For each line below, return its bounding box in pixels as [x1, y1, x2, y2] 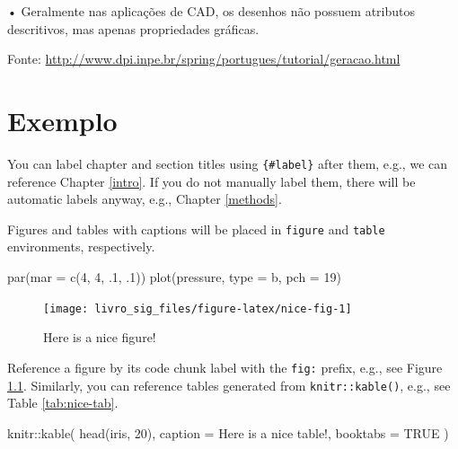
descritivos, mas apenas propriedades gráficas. [7, 19, 260, 38]
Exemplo [7, 101, 118, 138]
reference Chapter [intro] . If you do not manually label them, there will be [7, 172, 416, 190]
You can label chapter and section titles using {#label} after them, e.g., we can [7, 154, 448, 172]
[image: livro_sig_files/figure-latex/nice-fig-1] [43, 302, 352, 315]
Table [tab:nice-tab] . [7, 393, 119, 412]
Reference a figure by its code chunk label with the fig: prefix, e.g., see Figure [7, 357, 443, 376]
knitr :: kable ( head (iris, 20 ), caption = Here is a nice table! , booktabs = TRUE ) [7, 423, 449, 442]
